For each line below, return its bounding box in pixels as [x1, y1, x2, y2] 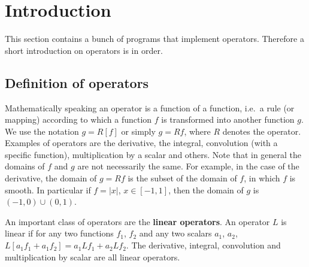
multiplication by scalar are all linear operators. [5, 250, 180, 263]
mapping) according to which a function [5, 113, 152, 126]
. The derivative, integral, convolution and [126, 239, 281, 251]
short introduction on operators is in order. [5, 44, 163, 56]
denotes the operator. [222, 125, 301, 137]
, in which [244, 172, 280, 184]
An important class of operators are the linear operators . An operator [5, 215, 270, 227]
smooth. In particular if [5, 183, 91, 196]
